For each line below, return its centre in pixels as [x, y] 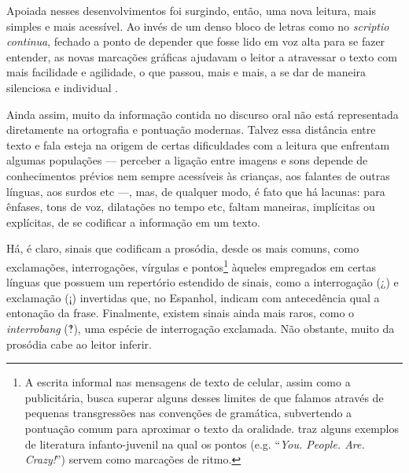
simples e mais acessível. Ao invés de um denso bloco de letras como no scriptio [198, 26]
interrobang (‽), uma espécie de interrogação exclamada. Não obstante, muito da [201, 328]
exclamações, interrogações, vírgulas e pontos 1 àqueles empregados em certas [192, 265]
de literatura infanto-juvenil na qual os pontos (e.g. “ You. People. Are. [195, 443]
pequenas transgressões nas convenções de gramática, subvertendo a [188, 413]
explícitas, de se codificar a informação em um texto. [133, 222]
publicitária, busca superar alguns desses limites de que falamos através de [204, 397]
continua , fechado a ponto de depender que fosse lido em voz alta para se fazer [196, 41]
